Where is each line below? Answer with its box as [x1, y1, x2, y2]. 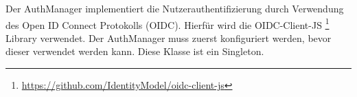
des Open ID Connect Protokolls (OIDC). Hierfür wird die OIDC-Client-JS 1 [5, 15, 330, 32]
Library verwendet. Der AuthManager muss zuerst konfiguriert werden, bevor [5, 30, 332, 45]
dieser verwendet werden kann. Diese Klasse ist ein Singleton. [5, 44, 264, 58]
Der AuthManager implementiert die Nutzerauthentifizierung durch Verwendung [5, 1, 344, 15]
